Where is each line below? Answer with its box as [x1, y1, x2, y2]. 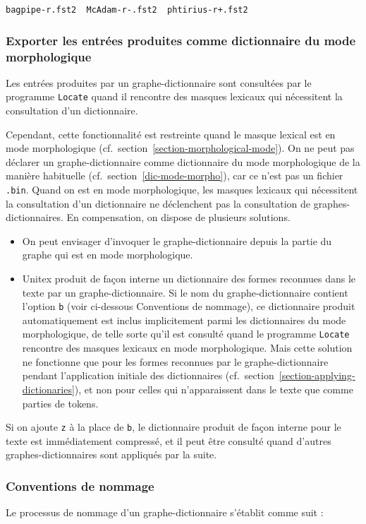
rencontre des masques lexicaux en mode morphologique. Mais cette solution [22, 340, 353, 355]
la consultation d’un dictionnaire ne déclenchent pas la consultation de [6, 196, 310, 210]
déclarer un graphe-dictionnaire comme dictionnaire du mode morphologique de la [6, 154, 360, 169]
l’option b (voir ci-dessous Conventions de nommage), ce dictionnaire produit [22, 299, 355, 314]
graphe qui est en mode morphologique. [22, 247, 193, 262]
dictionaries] [22, 381, 75, 396]
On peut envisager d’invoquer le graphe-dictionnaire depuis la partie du [22, 233, 332, 248]
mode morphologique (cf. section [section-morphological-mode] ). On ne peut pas [6, 141, 355, 155]
